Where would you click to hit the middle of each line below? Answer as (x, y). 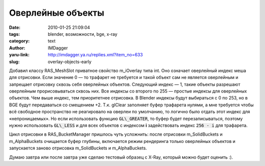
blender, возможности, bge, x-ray (83, 34)
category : (19, 41)
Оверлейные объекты (57, 13)
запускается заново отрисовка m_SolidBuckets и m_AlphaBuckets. (78, 148)
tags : (14, 34)
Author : (17, 48)
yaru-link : (19, 55)
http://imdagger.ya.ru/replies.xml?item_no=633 (95, 55)
